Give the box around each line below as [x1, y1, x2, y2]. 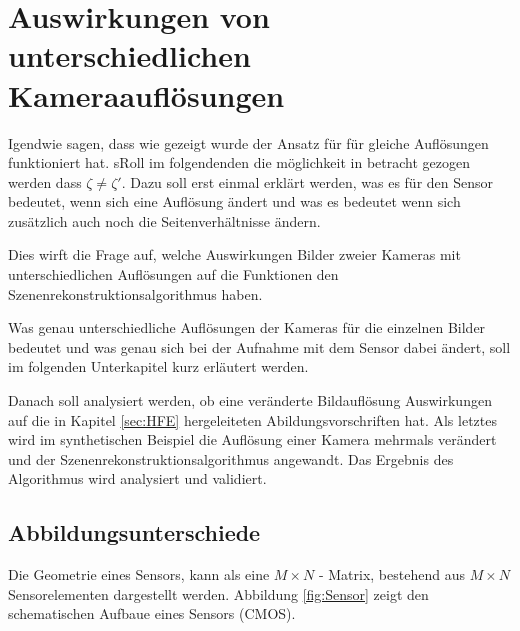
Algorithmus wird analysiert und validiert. [8, 468, 267, 489]
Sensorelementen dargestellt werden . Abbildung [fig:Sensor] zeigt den [8, 583, 429, 604]
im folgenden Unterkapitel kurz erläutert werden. [8, 356, 309, 377]
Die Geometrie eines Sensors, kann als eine [8, 564, 270, 585]
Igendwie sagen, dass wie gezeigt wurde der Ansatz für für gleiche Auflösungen [8, 132, 489, 153]
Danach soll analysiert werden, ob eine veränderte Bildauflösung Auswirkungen [8, 390, 492, 411]
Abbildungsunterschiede [8, 517, 261, 548]
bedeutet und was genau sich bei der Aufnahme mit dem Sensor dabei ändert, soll [8, 336, 511, 357]
